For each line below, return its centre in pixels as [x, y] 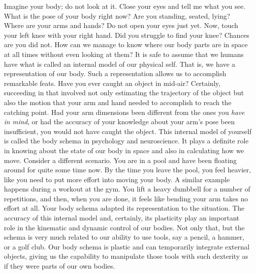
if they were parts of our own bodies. [60, 266]
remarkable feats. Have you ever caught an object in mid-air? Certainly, [112, 83]
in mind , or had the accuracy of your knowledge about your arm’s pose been [119, 122]
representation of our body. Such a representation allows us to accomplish [115, 73]
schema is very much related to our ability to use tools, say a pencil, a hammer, [124, 237]
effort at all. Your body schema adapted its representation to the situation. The [124, 208]
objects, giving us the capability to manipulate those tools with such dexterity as [126, 256]
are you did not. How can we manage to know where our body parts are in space [126, 44]
